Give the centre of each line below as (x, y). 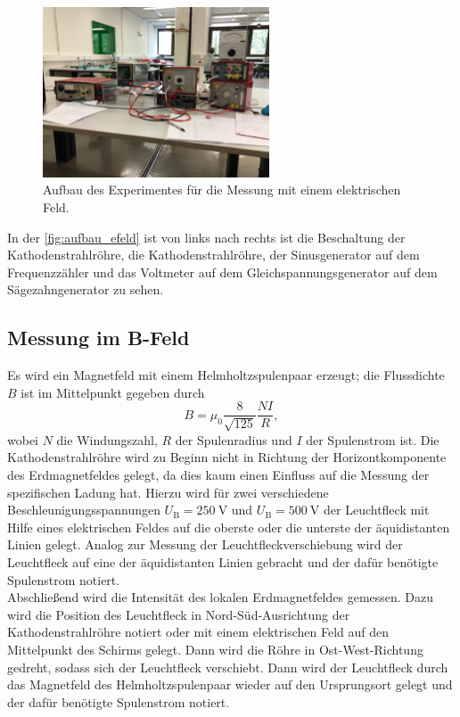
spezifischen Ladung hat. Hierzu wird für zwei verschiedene (168, 492)
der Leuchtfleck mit (377, 510)
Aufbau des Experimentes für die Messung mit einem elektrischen (222, 190)
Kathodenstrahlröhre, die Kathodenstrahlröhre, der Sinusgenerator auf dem (214, 255)
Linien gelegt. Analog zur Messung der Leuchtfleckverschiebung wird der (205, 544)
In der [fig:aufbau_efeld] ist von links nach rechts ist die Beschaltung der (206, 237)
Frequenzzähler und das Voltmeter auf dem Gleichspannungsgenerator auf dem (222, 272)
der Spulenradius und (234, 439)
